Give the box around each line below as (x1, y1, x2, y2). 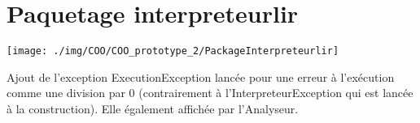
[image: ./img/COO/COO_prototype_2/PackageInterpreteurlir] (7, 45, 339, 57)
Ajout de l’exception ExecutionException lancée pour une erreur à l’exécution (7, 68, 395, 85)
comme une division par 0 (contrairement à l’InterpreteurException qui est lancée (7, 84, 413, 101)
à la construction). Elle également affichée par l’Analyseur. (7, 100, 299, 117)
